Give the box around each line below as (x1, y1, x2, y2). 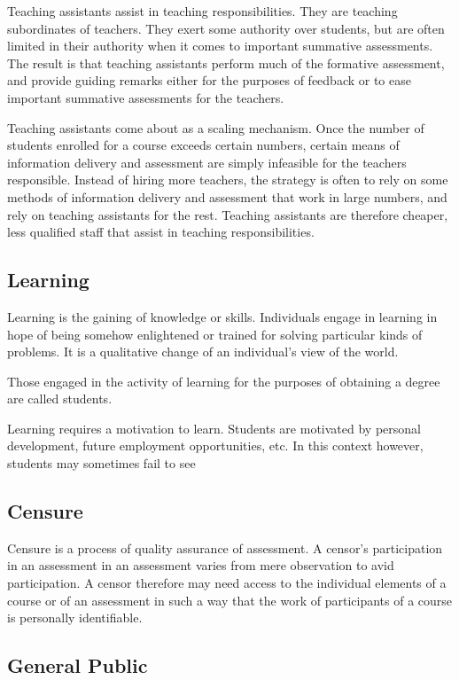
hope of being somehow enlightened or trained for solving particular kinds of (7, 324, 423, 343)
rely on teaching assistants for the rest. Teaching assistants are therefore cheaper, (7, 205, 448, 223)
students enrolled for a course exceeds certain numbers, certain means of (7, 136, 400, 154)
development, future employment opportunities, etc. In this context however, (7, 436, 424, 455)
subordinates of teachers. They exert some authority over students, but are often (7, 19, 445, 37)
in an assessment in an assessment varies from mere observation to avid (7, 556, 394, 574)
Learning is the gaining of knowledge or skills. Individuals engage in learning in (7, 307, 438, 325)
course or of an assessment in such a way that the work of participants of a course (7, 590, 453, 609)
